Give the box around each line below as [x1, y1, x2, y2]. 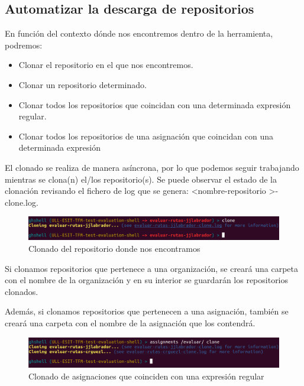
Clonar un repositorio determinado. [18, 78, 147, 90]
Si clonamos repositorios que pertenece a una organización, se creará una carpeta [5, 262, 299, 274]
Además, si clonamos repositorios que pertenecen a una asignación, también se [5, 305, 289, 317]
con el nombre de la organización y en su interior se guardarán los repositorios [5, 274, 289, 286]
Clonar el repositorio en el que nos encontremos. [18, 59, 193, 71]
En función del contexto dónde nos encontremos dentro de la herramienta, [5, 27, 273, 40]
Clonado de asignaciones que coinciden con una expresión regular [28, 369, 264, 382]
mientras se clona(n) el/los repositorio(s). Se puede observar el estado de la [5, 173, 277, 185]
